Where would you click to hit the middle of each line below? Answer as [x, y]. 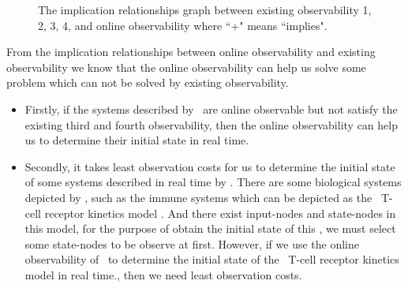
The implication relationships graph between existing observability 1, [205, 9]
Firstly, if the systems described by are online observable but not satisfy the [211, 108]
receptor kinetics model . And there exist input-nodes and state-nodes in [220, 213]
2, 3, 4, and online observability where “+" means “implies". [183, 25]
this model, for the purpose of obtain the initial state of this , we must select [210, 228]
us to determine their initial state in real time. [137, 140]
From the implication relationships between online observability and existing [191, 52]
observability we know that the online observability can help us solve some [186, 67]
